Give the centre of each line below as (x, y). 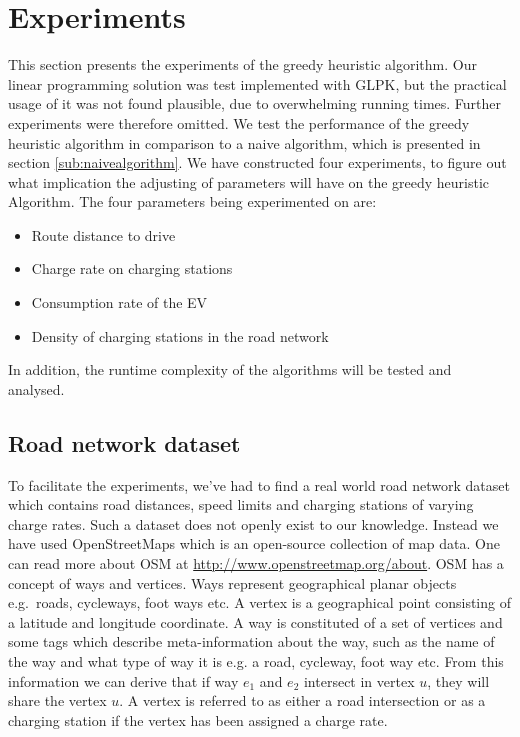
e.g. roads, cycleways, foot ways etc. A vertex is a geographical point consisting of (259, 602)
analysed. (36, 388)
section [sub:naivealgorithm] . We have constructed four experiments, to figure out (257, 162)
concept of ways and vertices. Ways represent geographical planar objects (232, 582)
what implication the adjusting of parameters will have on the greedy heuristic (249, 181)
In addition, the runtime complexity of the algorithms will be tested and (230, 369)
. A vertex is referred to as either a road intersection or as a (302, 700)
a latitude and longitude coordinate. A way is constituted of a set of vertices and (255, 621)
